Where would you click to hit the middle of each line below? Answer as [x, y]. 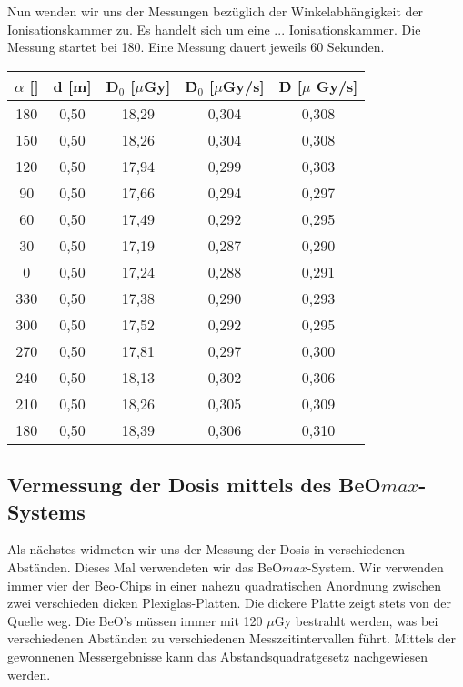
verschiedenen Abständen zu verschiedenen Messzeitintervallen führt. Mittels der [231, 638]
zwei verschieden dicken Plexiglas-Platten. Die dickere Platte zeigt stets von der [230, 603]
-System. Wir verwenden [375, 566]
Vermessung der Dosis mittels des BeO [194, 485]
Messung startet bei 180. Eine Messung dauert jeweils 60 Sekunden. [196, 47]
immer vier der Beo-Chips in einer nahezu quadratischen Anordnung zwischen [225, 585]
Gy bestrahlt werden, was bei [356, 620]
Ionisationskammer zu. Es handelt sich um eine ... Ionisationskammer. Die [214, 29]
